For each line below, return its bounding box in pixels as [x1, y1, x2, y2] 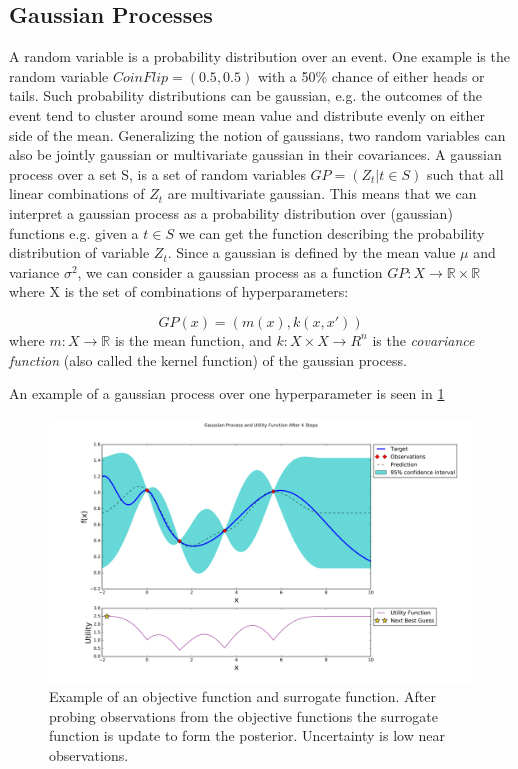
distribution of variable [9, 242, 150, 263]
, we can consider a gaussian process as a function [77, 261, 383, 282]
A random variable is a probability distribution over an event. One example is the [9, 46, 510, 67]
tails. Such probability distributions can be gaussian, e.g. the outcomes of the [9, 85, 483, 106]
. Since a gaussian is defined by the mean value [167, 242, 456, 263]
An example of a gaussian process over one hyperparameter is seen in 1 [9, 383, 445, 404]
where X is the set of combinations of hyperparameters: [9, 281, 349, 302]
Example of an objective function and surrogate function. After [49, 686, 437, 707]
